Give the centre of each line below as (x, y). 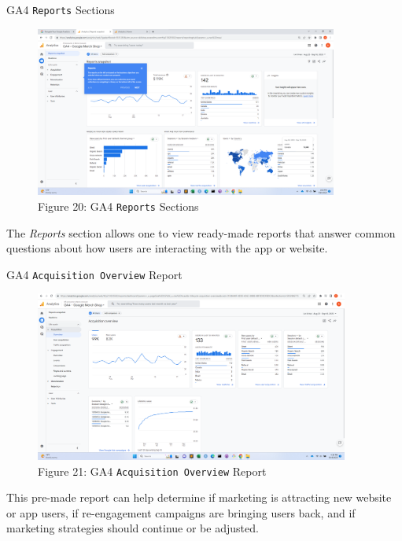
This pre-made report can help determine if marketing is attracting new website (199, 497)
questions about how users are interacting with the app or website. (167, 248)
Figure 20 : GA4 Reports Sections (118, 206)
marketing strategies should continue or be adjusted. (133, 528)
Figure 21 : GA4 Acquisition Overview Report (152, 471)
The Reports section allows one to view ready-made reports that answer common (201, 232)
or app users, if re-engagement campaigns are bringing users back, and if (181, 512)
